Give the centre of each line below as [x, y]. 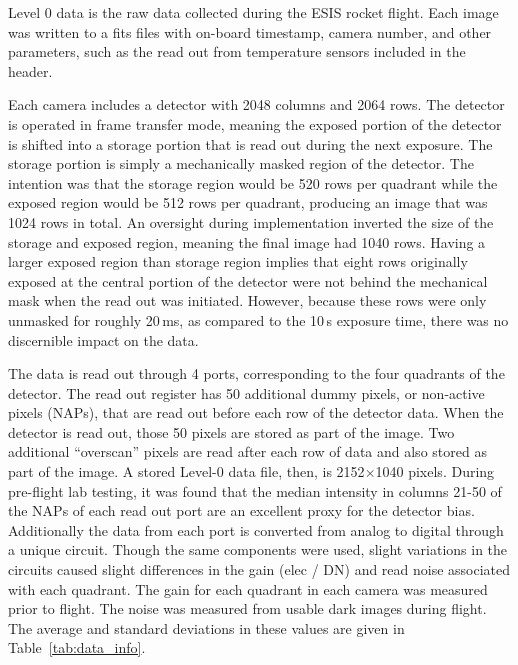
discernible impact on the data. [103, 339]
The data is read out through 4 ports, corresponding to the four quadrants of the [256, 373]
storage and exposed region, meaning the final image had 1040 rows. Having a [247, 241]
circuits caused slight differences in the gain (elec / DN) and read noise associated [259, 569]
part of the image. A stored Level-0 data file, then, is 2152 [186, 471]
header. [30, 70]
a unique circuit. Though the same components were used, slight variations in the [258, 549]
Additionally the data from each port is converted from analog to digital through [256, 529]
